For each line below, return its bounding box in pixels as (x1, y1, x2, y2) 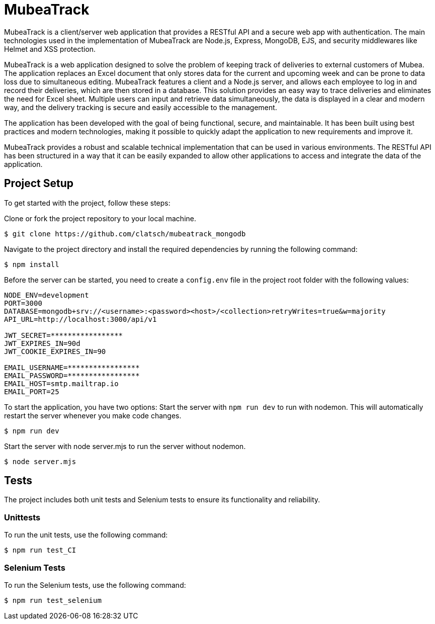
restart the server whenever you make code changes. (4, 411, 182, 420)
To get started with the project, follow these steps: (4, 198, 170, 207)
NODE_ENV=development (4, 291, 89, 299)
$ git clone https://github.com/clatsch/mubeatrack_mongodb (4, 229, 246, 238)
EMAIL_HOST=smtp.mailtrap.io (4, 379, 119, 388)
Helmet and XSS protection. (4, 44, 96, 53)
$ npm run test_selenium (4, 596, 102, 604)
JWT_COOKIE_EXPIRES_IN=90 (4, 347, 106, 355)
